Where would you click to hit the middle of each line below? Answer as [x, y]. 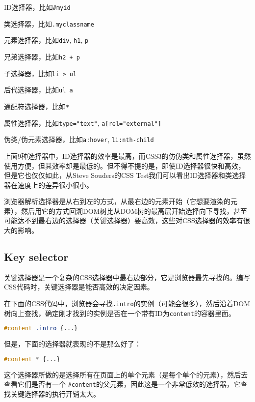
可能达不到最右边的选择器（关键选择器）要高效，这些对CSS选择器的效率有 [124, 220]
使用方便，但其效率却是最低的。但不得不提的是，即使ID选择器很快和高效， [125, 165]
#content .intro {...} [41, 329]
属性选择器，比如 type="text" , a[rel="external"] [83, 123]
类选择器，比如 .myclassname [49, 23]
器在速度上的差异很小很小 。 [49, 185]
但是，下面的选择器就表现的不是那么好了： [73, 344]
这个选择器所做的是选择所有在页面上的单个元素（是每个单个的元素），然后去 [126, 374]
